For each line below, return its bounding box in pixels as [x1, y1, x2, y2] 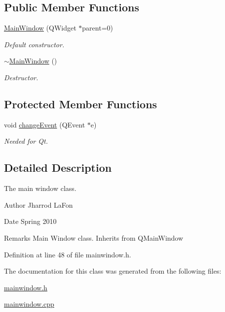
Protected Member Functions [4, 96, 157, 111]
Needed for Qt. [4, 136, 48, 146]
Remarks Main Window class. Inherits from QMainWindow [4, 232, 184, 243]
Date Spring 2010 [4, 216, 57, 226]
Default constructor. [4, 39, 65, 49]
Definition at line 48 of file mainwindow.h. [4, 249, 131, 259]
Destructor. [4, 72, 38, 82]
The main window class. [4, 183, 76, 193]
